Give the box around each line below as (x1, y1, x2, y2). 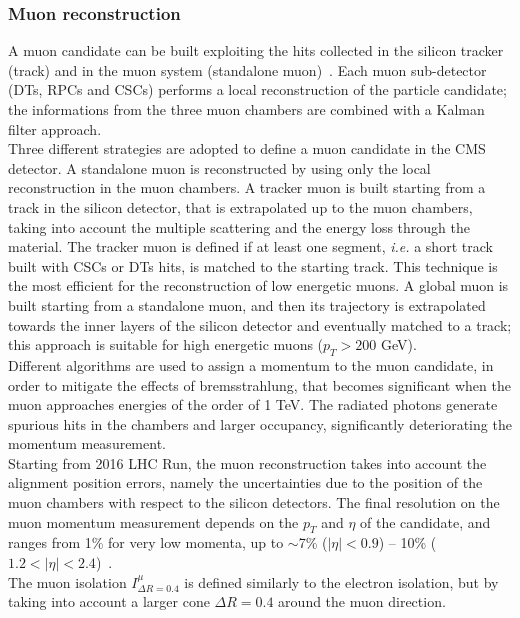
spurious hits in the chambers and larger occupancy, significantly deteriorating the (8, 413, 512, 434)
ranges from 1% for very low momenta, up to (8, 532, 284, 553)
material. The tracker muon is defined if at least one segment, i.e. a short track (8, 236, 493, 257)
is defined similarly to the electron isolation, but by (184, 571, 499, 592)
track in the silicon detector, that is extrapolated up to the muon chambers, (8, 196, 473, 217)
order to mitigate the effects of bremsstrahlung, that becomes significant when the (8, 374, 511, 395)
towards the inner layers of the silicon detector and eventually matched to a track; (8, 314, 512, 335)
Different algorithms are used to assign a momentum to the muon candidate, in (8, 354, 494, 375)
